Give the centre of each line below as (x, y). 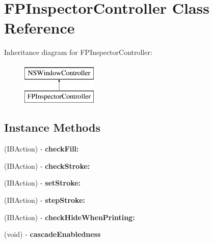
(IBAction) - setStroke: (43, 183)
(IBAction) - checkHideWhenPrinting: (70, 217)
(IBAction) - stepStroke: (45, 200)
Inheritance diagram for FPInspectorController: (78, 52)
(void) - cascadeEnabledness (52, 234)
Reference (39, 28)
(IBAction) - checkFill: (42, 149)
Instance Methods (52, 127)
